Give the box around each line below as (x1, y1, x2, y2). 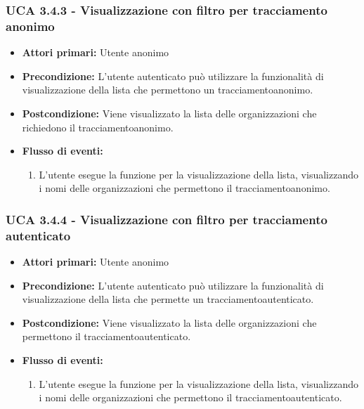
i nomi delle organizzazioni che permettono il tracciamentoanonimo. (39, 181, 330, 195)
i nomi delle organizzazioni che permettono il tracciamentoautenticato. (39, 390, 342, 405)
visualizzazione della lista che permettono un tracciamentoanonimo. (22, 82, 313, 97)
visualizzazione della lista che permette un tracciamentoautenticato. (22, 292, 314, 306)
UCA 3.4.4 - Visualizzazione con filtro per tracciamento (6, 210, 327, 228)
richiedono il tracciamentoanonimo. (22, 119, 174, 134)
